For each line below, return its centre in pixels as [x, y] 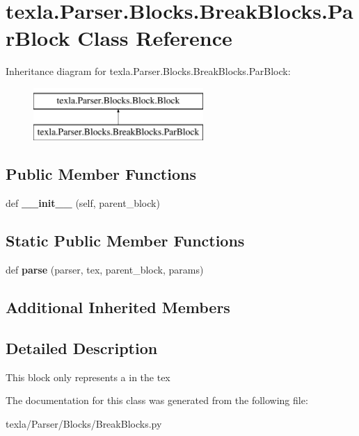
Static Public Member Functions [125, 241]
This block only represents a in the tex [88, 377]
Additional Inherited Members [118, 307]
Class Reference [155, 38]
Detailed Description [82, 347]
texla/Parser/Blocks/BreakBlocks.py [84, 423]
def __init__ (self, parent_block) [83, 203]
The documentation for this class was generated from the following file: [157, 400]
